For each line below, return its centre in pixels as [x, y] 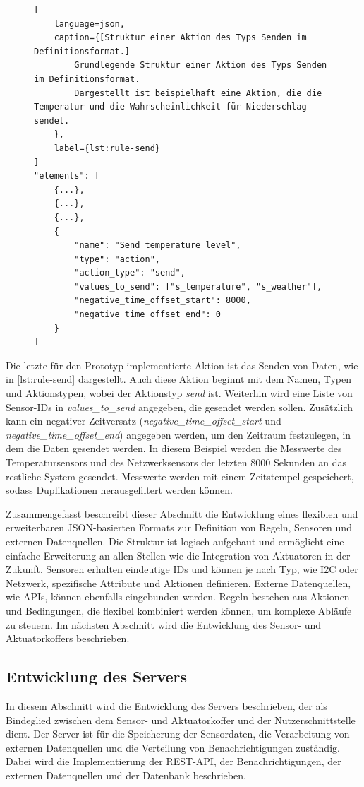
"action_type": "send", [130, 273]
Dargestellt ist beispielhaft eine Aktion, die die [198, 93]
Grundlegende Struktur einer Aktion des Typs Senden [201, 65]
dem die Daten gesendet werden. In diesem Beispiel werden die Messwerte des [174, 448]
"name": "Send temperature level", [158, 245]
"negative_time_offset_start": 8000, [163, 301]
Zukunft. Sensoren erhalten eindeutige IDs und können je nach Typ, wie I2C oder [182, 569]
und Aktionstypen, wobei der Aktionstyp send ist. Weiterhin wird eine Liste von [179, 393]
